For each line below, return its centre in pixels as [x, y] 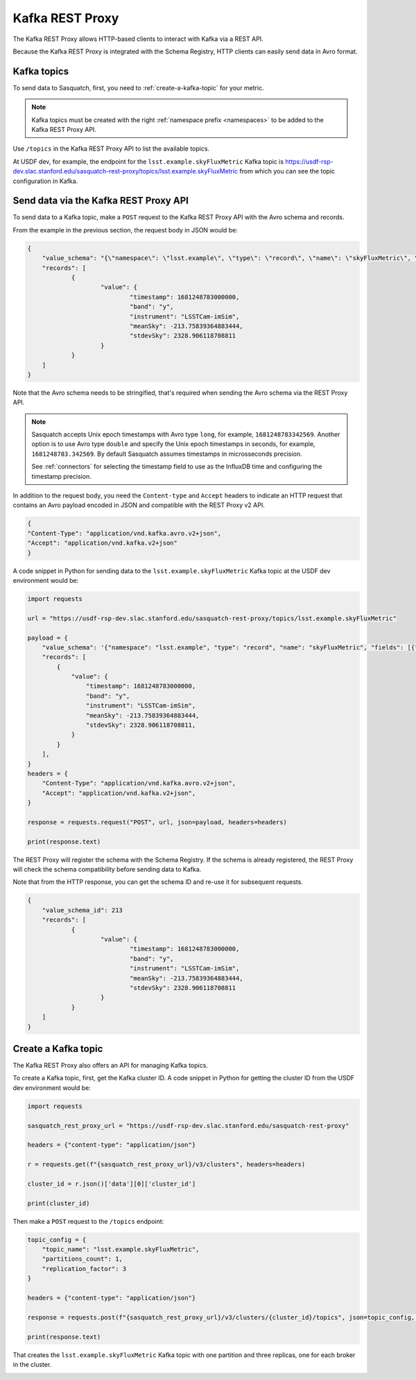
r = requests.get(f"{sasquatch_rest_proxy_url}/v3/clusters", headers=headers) [166, 1165]
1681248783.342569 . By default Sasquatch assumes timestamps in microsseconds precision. [167, 454]
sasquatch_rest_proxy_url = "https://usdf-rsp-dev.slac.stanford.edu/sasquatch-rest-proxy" [188, 1125]
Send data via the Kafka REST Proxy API [101, 201]
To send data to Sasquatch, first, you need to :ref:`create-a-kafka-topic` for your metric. [138, 87]
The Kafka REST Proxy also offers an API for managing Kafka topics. [110, 1066]
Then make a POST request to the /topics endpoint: [88, 1221]
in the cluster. [32, 1364]
